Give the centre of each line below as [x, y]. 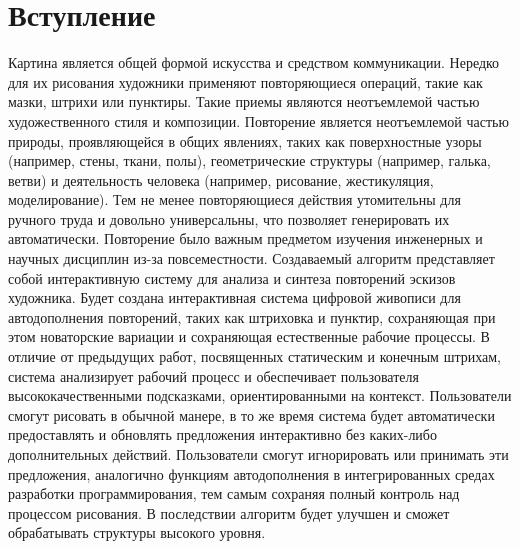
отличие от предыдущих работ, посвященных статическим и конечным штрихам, [254, 356]
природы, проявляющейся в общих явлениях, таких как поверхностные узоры [245, 140]
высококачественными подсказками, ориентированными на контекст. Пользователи [260, 395]
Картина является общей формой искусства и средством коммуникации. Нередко [254, 62]
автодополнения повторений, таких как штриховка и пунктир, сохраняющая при [252, 316]
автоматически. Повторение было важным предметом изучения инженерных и [245, 238]
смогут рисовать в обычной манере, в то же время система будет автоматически [251, 414]
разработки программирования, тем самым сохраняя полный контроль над [234, 493]
